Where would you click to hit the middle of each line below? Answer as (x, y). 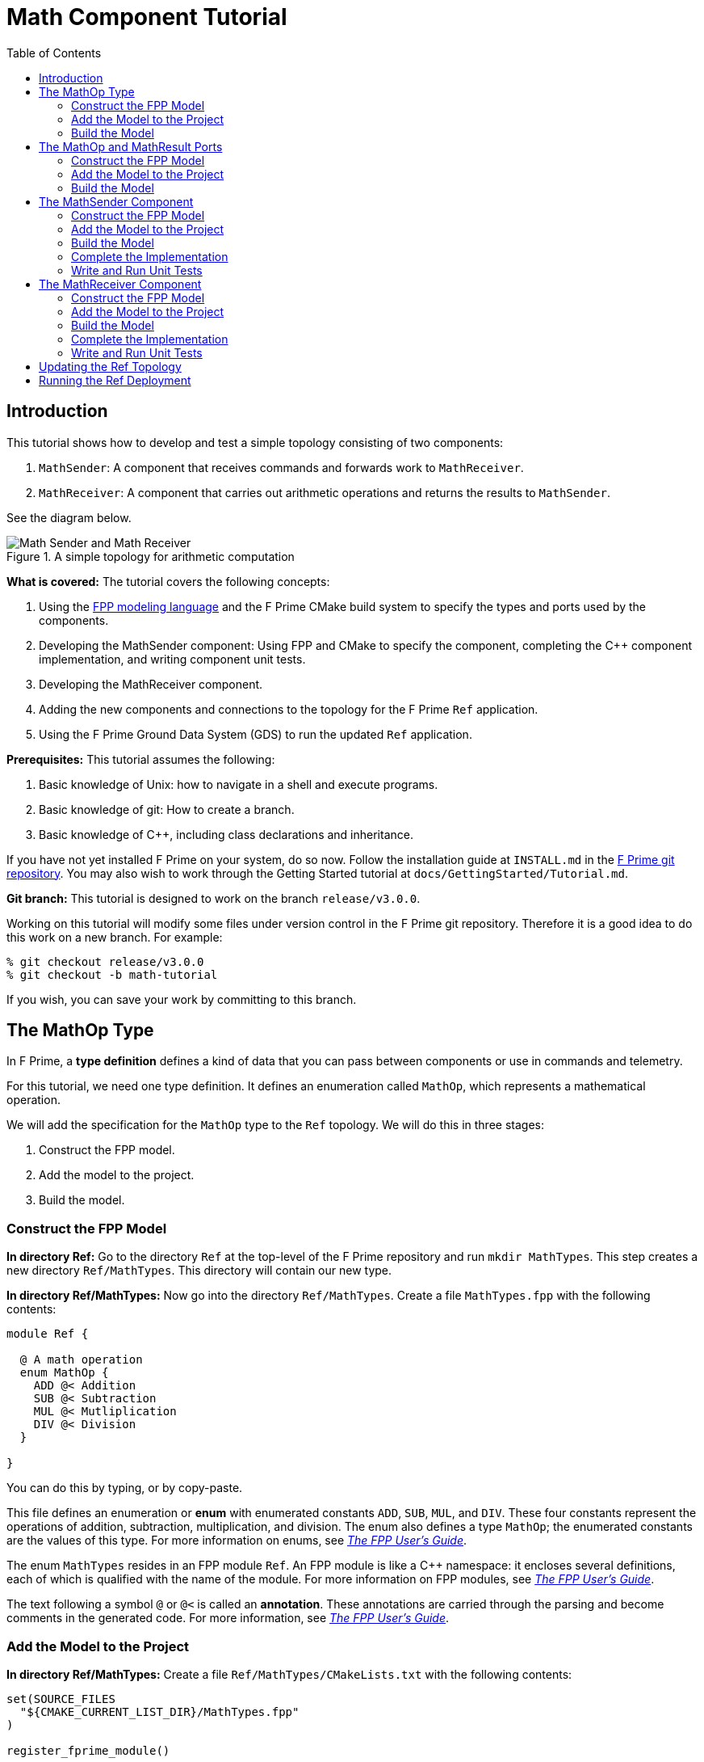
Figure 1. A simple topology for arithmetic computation (151, 556)
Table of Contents (54, 53)
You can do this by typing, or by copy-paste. (125, 1488)
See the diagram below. (69, 517)
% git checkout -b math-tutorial (112, 974)
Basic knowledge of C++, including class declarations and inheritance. (226, 834)
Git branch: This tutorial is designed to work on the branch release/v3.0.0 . (214, 898)
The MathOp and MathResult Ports (131, 146)
